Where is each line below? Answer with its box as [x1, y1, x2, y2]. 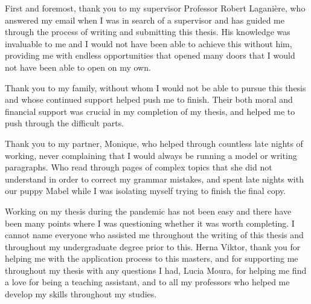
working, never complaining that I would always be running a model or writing [5, 149, 297, 161]
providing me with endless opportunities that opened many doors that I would [5, 49, 295, 62]
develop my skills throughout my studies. [5, 288, 157, 300]
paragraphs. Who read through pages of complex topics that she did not [5, 161, 272, 173]
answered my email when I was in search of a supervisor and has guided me [5, 13, 284, 26]
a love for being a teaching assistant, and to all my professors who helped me [5, 276, 290, 288]
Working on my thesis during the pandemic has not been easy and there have [5, 204, 292, 217]
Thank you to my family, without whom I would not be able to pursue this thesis [5, 81, 306, 94]
